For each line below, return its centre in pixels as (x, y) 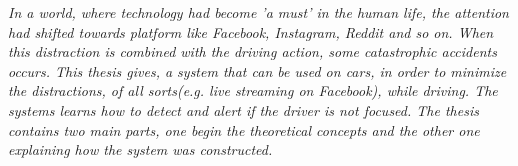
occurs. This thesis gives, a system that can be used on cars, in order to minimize (257, 70)
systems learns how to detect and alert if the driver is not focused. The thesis (243, 109)
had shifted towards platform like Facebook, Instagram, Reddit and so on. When (251, 31)
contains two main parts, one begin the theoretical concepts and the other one (244, 129)
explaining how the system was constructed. (140, 149)
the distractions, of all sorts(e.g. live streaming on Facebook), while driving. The (253, 90)
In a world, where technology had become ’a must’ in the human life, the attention (258, 12)
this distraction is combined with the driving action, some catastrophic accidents (252, 51)
